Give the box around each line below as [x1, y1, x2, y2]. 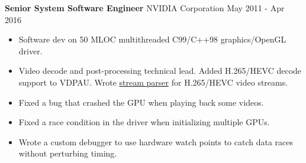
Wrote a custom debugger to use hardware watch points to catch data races [18, 135, 294, 148]
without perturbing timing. [18, 147, 117, 159]
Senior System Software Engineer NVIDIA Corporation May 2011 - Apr [5, 2, 285, 14]
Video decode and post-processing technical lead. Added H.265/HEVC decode [18, 64, 302, 77]
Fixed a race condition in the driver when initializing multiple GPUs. [18, 116, 270, 128]
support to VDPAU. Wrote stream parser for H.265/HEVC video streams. [18, 76, 288, 88]
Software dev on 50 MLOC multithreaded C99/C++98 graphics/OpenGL [18, 33, 286, 45]
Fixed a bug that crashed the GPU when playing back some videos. [18, 96, 264, 108]
